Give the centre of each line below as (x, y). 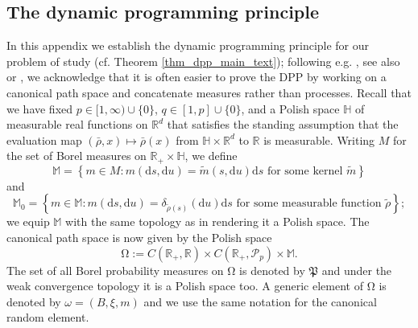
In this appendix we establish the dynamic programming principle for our (188, 45)
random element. (48, 317)
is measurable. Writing (319, 139)
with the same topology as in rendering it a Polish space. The (217, 221)
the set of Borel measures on (77, 156)
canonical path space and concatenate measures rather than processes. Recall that (209, 92)
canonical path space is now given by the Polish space (139, 237)
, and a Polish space (290, 108)
